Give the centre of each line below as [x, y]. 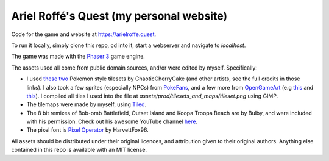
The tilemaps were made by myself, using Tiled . [87, 104]
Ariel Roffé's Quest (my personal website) [119, 16]
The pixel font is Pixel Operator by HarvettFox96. [87, 130]
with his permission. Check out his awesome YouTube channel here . [112, 121]
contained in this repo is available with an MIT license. [79, 150]
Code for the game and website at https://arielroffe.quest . [84, 34]
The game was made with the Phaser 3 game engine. [78, 56]
